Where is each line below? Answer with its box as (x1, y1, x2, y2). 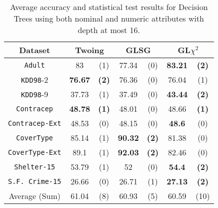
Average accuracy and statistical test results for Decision (10, 1, 208, 13)
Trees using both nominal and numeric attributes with (13, 13, 204, 24)
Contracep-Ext (8, 119, 61, 127)
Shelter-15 (14, 162, 55, 171)
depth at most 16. (77, 24, 140, 36)
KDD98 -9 (21, 88, 48, 100)
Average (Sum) (8, 190, 60, 201)
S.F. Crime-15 (8, 177, 61, 185)
